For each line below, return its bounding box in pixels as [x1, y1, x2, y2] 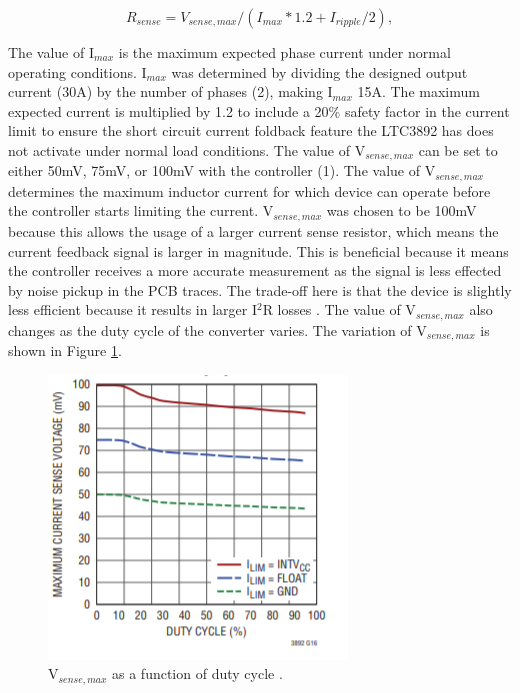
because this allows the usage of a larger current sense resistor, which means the [8, 220, 499, 241]
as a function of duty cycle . [112, 663, 283, 684]
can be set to [418, 139, 498, 160]
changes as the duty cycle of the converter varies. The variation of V [8, 319, 427, 340]
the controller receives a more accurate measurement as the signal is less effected [8, 260, 502, 281]
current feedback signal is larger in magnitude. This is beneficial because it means [8, 240, 509, 261]
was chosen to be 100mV [326, 200, 477, 221]
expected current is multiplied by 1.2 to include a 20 [8, 100, 329, 121]
